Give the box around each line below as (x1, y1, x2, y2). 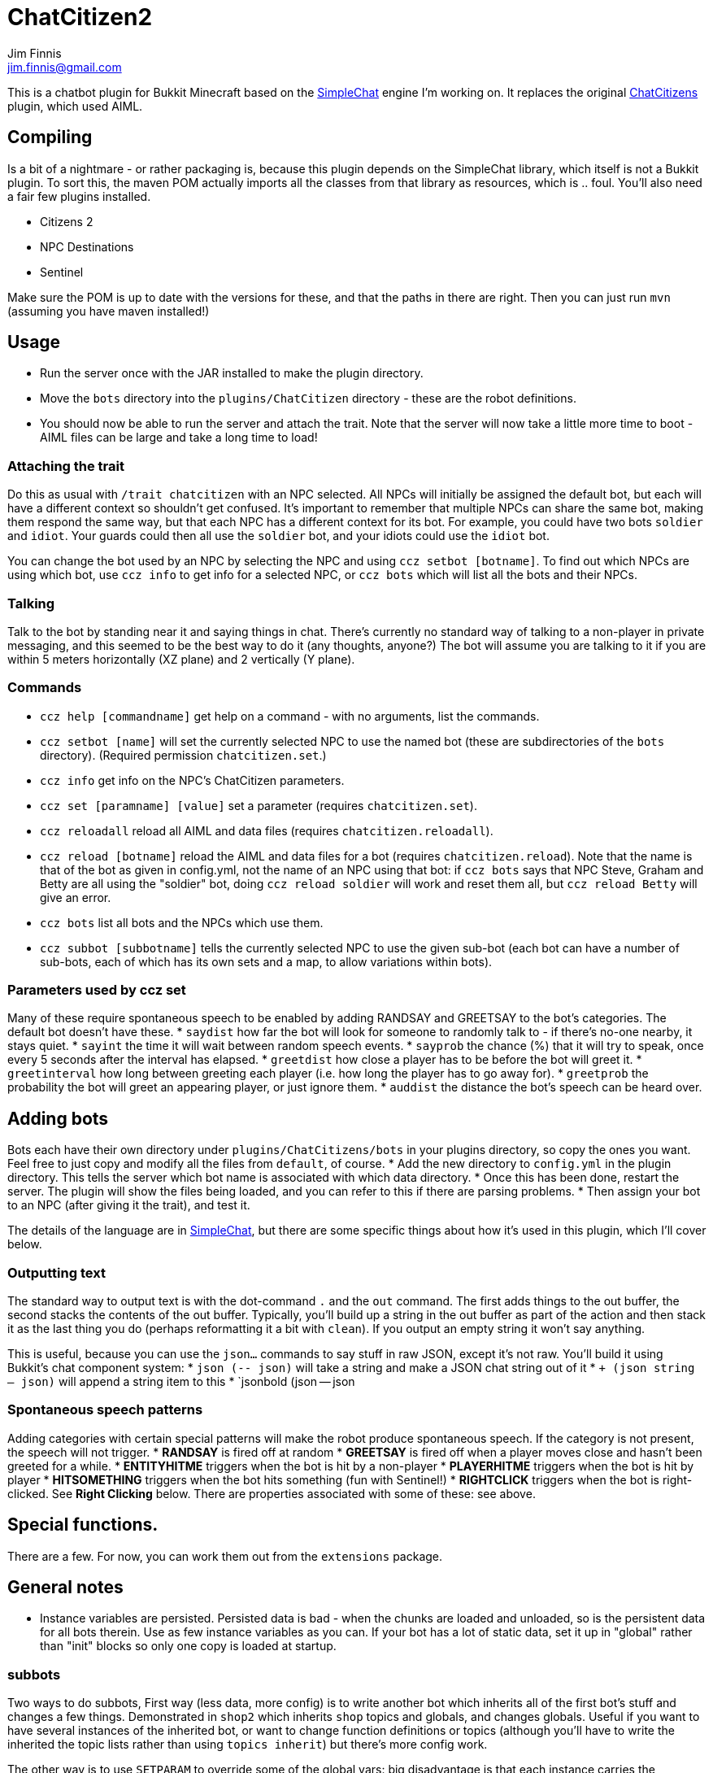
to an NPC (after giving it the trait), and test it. (7, 1198, 250, 1213)
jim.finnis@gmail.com (7, 59, 122, 74)
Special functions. (7, 1514, 159, 1536)
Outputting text (7, 1264, 106, 1281)
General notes (7, 1577, 124, 1598)
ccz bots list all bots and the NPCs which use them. (40, 915, 324, 930)
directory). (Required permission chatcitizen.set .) (40, 747, 327, 762)
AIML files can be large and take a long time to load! (40, 430, 318, 445)
